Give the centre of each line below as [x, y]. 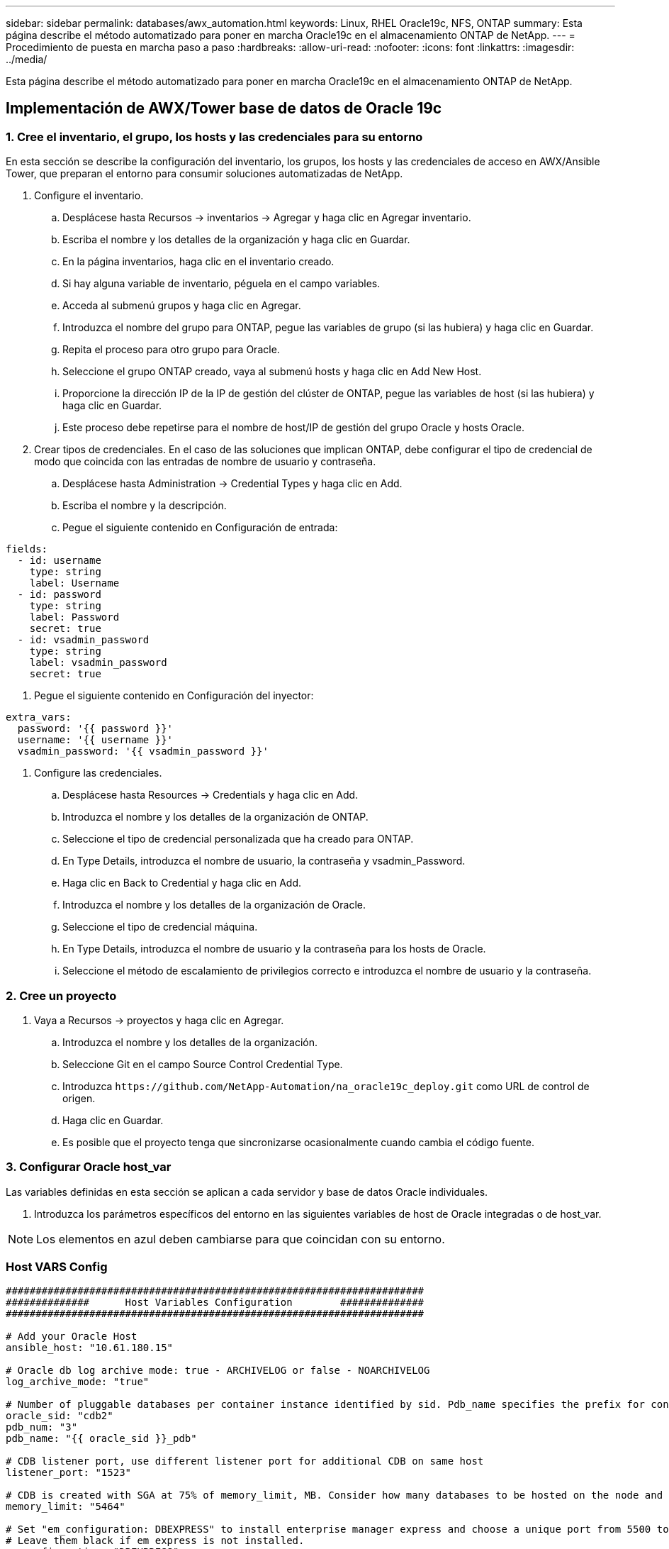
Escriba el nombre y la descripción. [145, 506]
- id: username [59, 561]
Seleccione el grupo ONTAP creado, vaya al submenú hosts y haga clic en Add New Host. [272, 372]
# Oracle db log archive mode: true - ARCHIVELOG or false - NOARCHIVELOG [218, 1371]
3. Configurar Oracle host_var [89, 1167]
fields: [27, 549]
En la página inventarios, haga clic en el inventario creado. [198, 262]
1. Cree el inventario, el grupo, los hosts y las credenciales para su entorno [214, 137]
